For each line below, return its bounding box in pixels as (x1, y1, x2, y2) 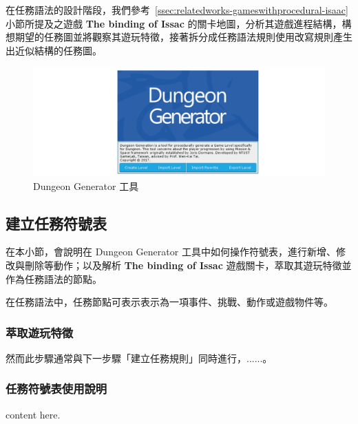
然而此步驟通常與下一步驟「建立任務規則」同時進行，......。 (6, 350, 273, 365)
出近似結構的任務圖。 (6, 43, 102, 57)
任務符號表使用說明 (6, 380, 107, 397)
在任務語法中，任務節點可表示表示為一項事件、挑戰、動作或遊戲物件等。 (6, 295, 333, 309)
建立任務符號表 (6, 212, 107, 233)
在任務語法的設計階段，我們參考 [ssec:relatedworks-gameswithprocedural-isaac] (6, 3, 348, 17)
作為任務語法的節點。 (6, 271, 102, 286)
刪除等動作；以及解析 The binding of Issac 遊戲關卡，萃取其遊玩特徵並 (24, 257, 352, 272)
